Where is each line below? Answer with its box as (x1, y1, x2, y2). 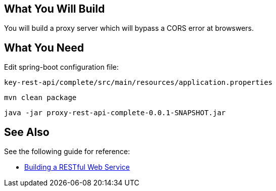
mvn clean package (4, 93, 77, 102)
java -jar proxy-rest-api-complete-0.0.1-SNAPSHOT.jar (4, 109, 226, 117)
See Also (4, 125, 50, 138)
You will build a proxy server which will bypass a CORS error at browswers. (4, 24, 254, 33)
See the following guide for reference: (4, 147, 130, 156)
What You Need (4, 41, 84, 54)
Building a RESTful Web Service (24, 163, 130, 172)
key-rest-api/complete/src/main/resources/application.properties (4, 78, 273, 87)
